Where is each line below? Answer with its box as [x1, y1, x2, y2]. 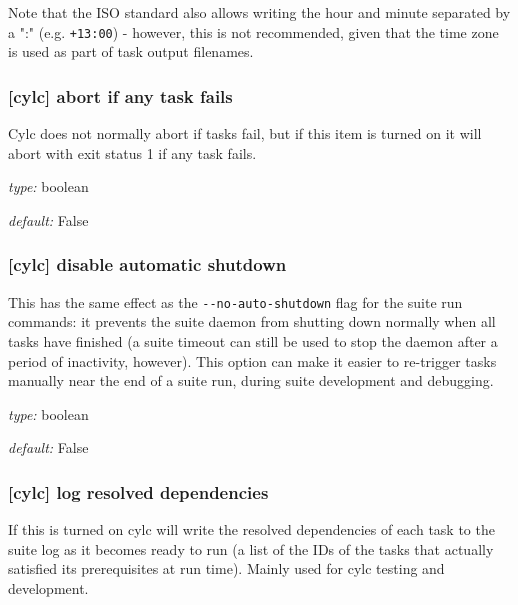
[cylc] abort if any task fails [8, 83, 233, 108]
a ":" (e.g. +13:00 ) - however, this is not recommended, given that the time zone [8, 21, 499, 42]
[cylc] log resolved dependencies [8, 479, 269, 504]
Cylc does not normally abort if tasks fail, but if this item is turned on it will [8, 123, 482, 144]
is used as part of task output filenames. [8, 41, 254, 62]
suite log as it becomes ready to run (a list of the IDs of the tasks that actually [8, 538, 494, 559]
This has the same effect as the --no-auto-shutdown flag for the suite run [8, 291, 463, 312]
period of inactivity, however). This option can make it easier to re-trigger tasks [8, 350, 497, 371]
